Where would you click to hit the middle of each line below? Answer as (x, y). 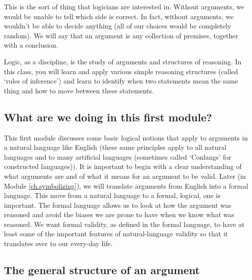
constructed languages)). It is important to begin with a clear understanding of (123, 166)
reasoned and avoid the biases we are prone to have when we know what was (119, 214)
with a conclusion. (31, 45)
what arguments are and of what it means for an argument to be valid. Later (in (125, 176)
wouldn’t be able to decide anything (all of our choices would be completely (118, 26)
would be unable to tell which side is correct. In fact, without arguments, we (119, 16)
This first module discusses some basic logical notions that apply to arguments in (126, 137)
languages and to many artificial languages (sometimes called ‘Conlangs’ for (118, 156)
